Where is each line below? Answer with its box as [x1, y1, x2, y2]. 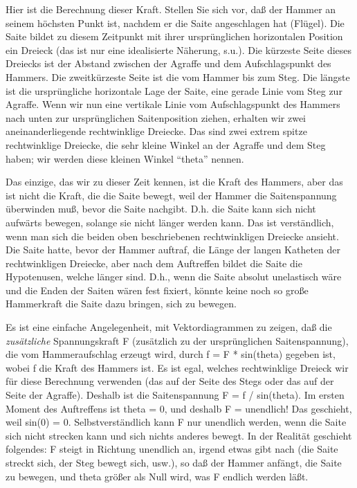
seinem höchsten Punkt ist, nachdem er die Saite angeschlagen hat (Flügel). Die [6, 15, 345, 30]
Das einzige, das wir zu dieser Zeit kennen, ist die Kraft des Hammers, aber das [6, 174, 343, 189]
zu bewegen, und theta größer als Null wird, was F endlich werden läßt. [6, 469, 309, 483]
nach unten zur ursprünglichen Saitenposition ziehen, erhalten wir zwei [6, 110, 306, 125]
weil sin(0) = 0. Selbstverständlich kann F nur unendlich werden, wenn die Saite [6, 415, 347, 429]
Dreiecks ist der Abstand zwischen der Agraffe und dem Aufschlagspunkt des [6, 56, 331, 71]
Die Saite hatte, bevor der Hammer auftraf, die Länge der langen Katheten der [6, 242, 341, 257]
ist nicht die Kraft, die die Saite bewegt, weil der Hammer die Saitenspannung [6, 188, 337, 202]
